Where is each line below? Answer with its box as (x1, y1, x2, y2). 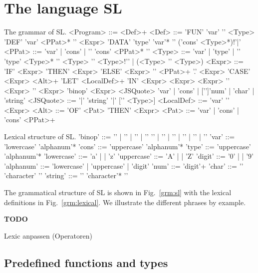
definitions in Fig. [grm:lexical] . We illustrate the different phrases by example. (4, 197, 246, 207)
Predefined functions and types (4, 255, 168, 270)
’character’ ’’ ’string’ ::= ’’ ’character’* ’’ (4, 170, 128, 181)
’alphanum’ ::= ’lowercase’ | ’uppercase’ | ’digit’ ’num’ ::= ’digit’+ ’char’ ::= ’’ (4, 160, 244, 171)
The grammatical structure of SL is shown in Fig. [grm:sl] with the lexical (4, 187, 232, 198)
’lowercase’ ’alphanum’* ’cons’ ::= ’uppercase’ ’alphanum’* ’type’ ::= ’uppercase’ (4, 141, 251, 151)
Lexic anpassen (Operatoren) (4, 230, 92, 241)
